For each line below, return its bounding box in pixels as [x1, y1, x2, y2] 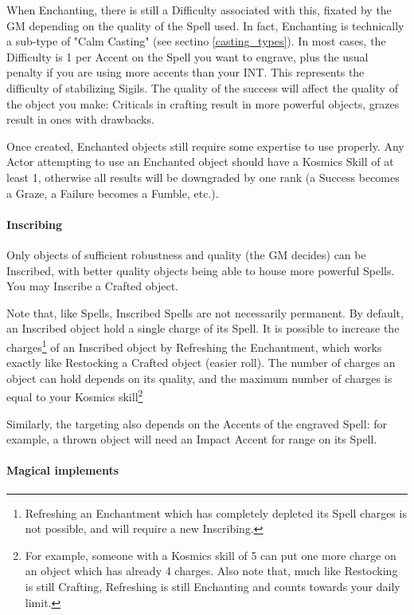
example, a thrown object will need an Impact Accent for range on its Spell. [6, 431, 377, 447]
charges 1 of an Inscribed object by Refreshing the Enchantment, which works [6, 336, 382, 355]
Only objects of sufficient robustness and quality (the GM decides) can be [6, 246, 366, 262]
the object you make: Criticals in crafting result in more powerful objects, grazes [6, 95, 400, 112]
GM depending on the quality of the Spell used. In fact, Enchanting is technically [6, 17, 404, 34]
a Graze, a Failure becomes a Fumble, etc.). [6, 184, 219, 201]
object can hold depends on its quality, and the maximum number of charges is [6, 369, 393, 386]
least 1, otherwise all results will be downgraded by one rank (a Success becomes [6, 168, 400, 185]
